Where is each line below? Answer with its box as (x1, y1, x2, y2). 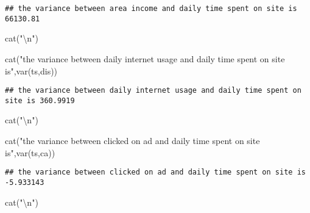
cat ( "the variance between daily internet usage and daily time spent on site (5, 52, 285, 65)
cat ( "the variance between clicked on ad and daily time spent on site (5, 134, 260, 146)
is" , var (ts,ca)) (5, 146, 55, 159)
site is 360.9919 (5, 96, 75, 105)
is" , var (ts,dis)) (5, 64, 58, 77)
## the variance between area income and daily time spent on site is (5, 4, 297, 13)
